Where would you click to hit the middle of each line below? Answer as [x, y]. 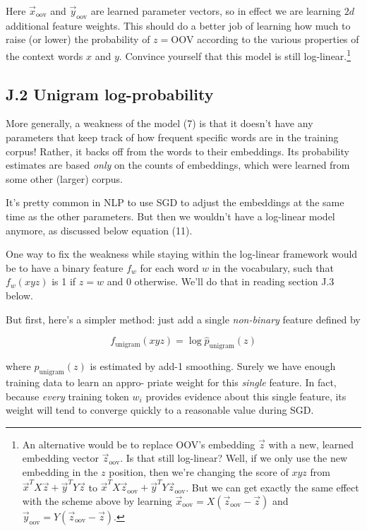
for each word [169, 267]
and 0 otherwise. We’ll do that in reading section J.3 [221, 281]
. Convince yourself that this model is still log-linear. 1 [235, 54]
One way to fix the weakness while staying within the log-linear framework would [182, 254]
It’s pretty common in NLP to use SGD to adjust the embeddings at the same [175, 202]
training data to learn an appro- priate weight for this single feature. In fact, [171, 382]
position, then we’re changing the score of [199, 471]
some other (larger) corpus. [64, 178]
